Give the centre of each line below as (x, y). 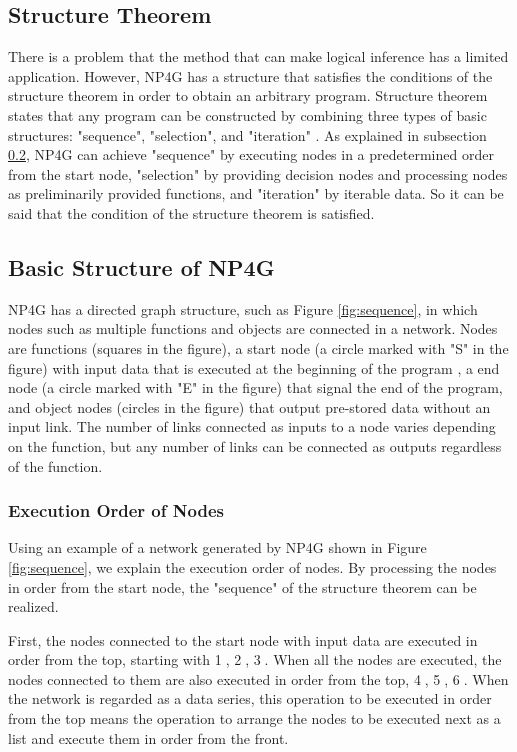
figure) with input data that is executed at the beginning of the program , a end (254, 367)
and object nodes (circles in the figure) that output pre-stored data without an (249, 406)
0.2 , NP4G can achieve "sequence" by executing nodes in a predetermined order (251, 154)
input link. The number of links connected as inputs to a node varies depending (252, 426)
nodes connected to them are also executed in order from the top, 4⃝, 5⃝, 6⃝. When (258, 678)
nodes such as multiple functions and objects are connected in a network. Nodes (253, 328)
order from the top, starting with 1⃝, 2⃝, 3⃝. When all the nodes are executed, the (255, 659)
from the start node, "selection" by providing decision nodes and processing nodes (258, 173)
